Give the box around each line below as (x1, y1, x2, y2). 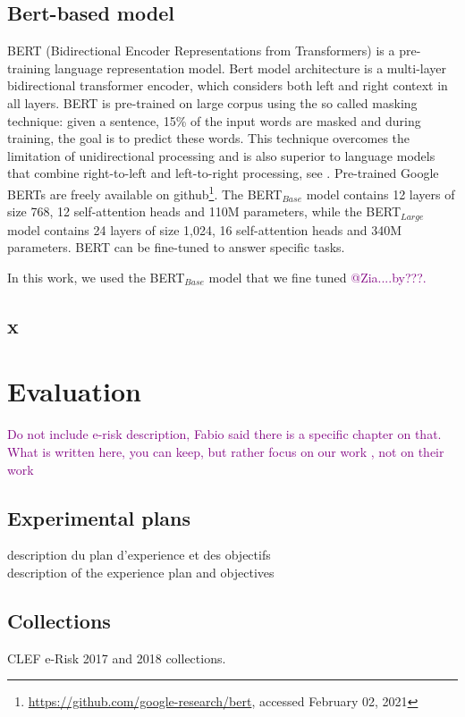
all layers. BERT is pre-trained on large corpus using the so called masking (7, 93, 418, 112)
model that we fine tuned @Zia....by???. (208, 267, 427, 286)
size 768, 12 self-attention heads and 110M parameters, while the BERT (7, 202, 401, 221)
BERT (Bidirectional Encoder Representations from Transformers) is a (7, 41, 395, 60)
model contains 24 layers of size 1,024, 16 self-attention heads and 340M (7, 220, 402, 239)
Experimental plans (7, 503, 191, 531)
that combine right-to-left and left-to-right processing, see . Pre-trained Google (7, 164, 439, 182)
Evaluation (7, 373, 141, 409)
